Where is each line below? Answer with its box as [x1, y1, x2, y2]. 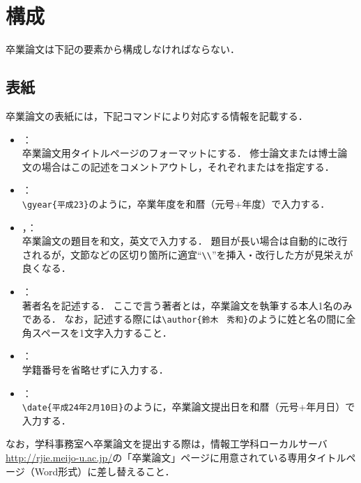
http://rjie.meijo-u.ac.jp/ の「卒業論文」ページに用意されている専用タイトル [6, 450, 346, 465]
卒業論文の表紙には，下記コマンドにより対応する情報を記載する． [6, 108, 308, 123]
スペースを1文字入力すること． [31, 325, 172, 339]
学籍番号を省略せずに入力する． [22, 362, 169, 377]
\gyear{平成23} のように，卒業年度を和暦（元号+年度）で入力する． [22, 196, 330, 210]
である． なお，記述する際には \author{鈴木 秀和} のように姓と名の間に [22, 312, 346, 326]
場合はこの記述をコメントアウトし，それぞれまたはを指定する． [41, 159, 335, 174]
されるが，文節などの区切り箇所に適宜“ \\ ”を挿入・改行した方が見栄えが [22, 247, 353, 261]
